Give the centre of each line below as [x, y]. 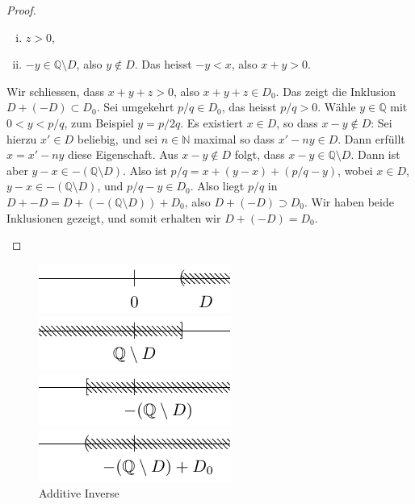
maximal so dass [234, 138]
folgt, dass [260, 154]
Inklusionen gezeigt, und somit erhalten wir [114, 217]
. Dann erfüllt [371, 138]
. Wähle [337, 107]
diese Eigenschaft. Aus [123, 154]
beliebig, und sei [117, 138]
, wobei [355, 170]
